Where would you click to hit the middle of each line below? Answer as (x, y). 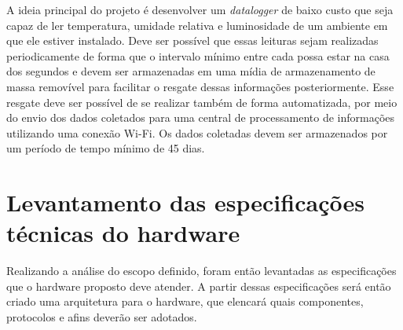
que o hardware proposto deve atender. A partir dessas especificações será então (199, 286)
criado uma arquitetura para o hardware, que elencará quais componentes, (185, 301)
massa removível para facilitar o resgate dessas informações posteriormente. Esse (200, 86)
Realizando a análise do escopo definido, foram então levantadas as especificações (201, 271)
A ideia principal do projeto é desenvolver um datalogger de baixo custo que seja (200, 9)
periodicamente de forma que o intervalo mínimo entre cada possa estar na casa (198, 55)
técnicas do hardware (123, 233)
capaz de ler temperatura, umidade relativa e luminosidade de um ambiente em (197, 25)
